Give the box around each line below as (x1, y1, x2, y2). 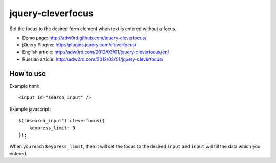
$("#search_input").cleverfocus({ (18, 118, 105, 124)
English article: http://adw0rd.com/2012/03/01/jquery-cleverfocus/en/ (22, 49, 169, 55)
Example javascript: (9, 106, 51, 112)
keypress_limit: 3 (29, 125, 76, 131)
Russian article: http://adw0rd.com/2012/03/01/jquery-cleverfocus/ (22, 56, 164, 62)
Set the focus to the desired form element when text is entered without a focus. (9, 25, 176, 32)
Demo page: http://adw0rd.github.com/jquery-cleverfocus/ (22, 35, 147, 41)
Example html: (9, 83, 39, 89)
